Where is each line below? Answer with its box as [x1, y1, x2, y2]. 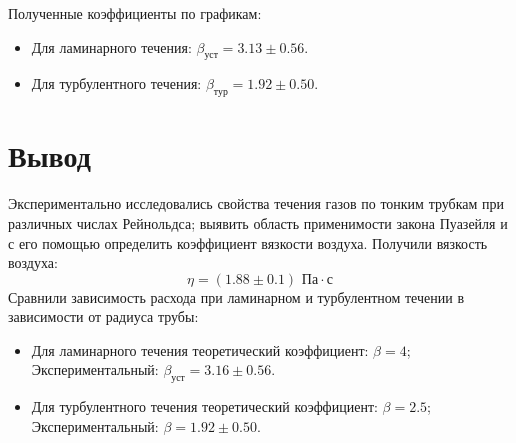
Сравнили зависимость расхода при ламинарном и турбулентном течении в [8, 286, 464, 307]
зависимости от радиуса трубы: [8, 306, 199, 327]
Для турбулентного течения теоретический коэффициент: [31, 396, 378, 417]
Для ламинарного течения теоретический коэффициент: [31, 339, 369, 360]
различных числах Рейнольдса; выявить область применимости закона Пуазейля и [8, 212, 508, 233]
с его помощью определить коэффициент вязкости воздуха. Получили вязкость [8, 232, 488, 253]
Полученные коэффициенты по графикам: [8, 3, 262, 23]
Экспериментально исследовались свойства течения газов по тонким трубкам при [8, 193, 504, 214]
